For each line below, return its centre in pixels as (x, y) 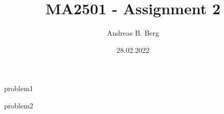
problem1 (19, 88)
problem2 (19, 105)
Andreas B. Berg (133, 33)
